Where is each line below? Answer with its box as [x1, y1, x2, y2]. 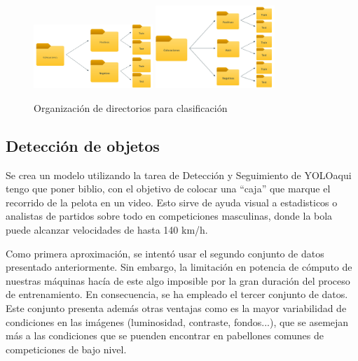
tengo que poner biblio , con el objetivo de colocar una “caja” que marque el [6, 181, 331, 196]
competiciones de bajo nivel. [6, 341, 127, 356]
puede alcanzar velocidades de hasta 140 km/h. [6, 222, 208, 237]
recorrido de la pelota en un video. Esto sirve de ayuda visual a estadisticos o [6, 194, 338, 209]
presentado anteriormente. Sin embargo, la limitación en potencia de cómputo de [6, 260, 352, 274]
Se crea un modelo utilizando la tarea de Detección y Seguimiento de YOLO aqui [6, 167, 352, 182]
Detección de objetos [6, 134, 160, 156]
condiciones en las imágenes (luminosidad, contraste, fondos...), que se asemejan [6, 314, 349, 329]
